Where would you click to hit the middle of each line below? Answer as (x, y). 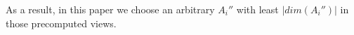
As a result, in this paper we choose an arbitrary (110, 9)
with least (257, 9)
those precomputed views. (61, 23)
